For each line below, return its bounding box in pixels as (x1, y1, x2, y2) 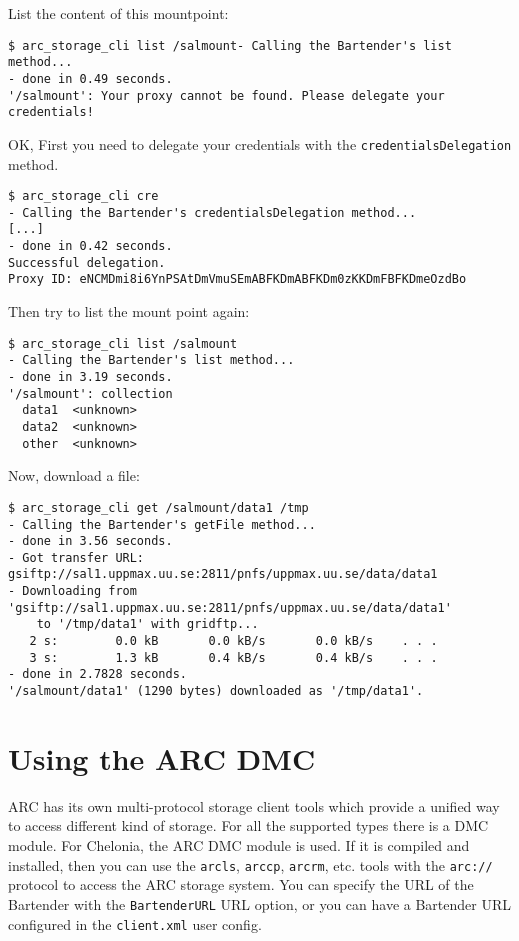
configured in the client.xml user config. (8, 913, 262, 934)
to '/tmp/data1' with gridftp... (36, 617, 259, 632)
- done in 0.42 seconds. (8, 239, 173, 254)
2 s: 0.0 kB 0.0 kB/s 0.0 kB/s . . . (29, 634, 438, 649)
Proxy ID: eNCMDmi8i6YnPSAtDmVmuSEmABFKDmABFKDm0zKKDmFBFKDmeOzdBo (8, 272, 467, 287)
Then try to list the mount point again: (8, 301, 250, 322)
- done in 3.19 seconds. (8, 369, 173, 384)
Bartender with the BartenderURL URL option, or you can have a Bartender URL (8, 893, 511, 914)
